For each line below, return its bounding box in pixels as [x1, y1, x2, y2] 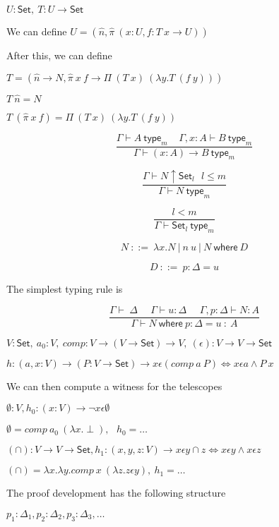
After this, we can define [6, 48, 112, 62]
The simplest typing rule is [6, 281, 123, 296]
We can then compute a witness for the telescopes [6, 378, 222, 393]
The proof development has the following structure [6, 485, 226, 500]
